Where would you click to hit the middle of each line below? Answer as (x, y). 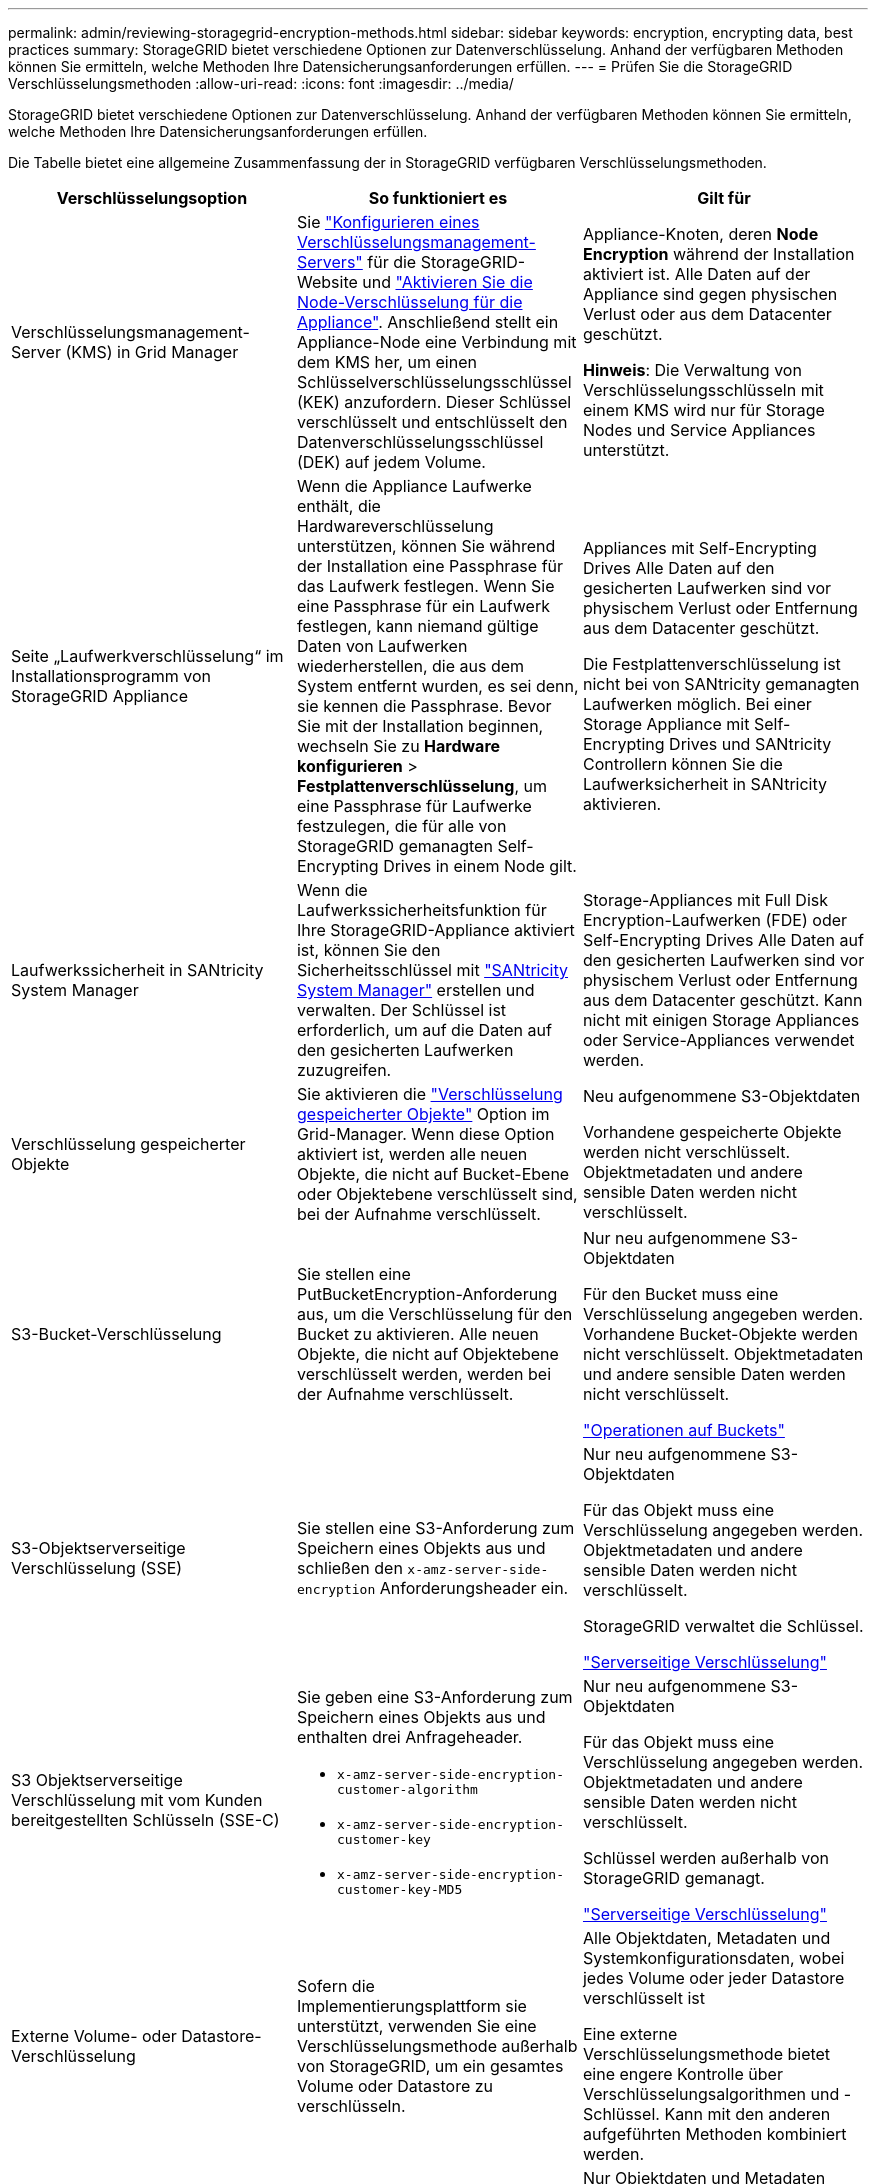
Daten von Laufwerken (382, 646)
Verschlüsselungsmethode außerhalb (437, 2046)
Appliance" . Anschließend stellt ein (427, 322)
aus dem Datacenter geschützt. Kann (722, 1000)
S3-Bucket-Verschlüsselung (116, 1334)
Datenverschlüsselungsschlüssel (420, 442)
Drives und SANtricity (750, 744)
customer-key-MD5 (399, 1889)
